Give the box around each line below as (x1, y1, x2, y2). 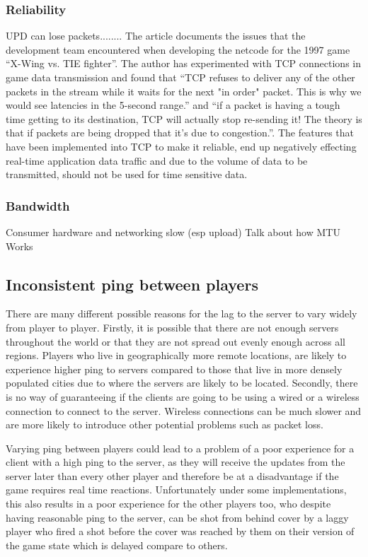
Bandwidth (6, 197, 70, 214)
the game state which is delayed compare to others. (6, 537, 228, 552)
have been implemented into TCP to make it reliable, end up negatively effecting (6, 139, 357, 153)
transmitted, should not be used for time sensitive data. (6, 167, 248, 182)
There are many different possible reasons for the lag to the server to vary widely (6, 306, 357, 321)
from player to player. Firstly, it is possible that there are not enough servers (6, 319, 339, 334)
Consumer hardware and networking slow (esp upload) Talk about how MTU (6, 224, 340, 239)
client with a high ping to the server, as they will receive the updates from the (6, 455, 345, 469)
